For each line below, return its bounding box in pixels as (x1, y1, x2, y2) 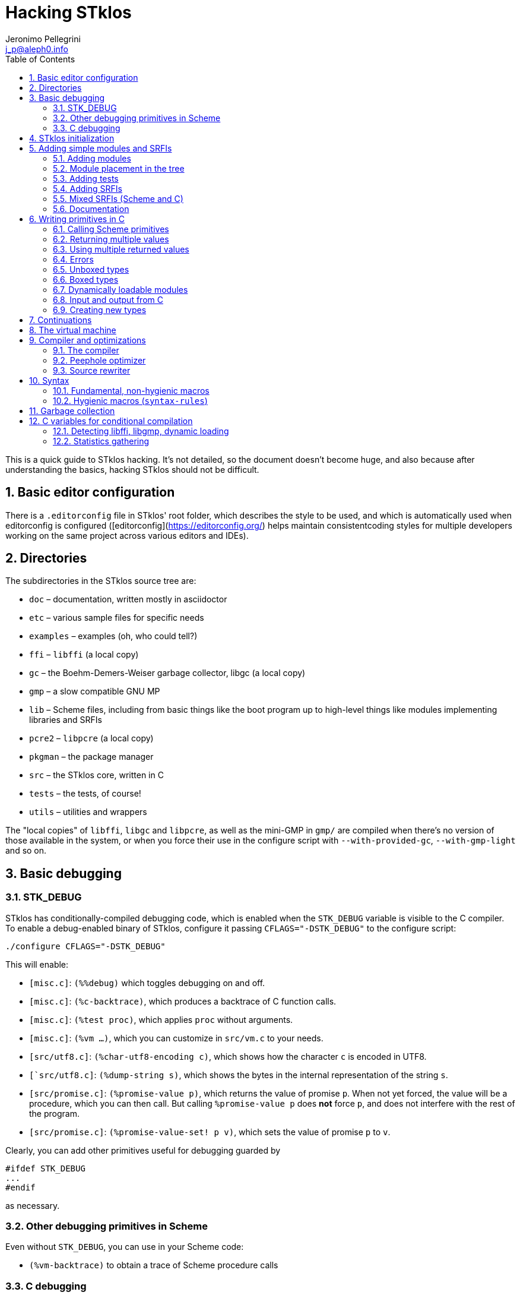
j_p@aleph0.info (5, 43, 68, 54)
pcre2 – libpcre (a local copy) (29, 733, 154, 744)
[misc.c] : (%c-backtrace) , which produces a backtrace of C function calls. (29, 996, 337, 1006)
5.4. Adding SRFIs (53, 183, 122, 194)
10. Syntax (29, 375, 69, 386)
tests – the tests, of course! (29, 788, 141, 799)
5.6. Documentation (53, 203, 129, 214)
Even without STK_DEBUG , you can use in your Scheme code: (5, 1242, 244, 1252)
